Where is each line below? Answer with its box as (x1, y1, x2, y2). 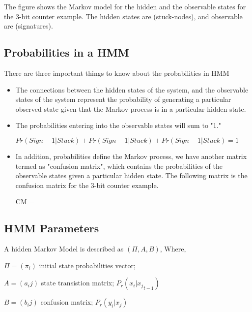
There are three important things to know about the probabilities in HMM (4, 67, 229, 78)
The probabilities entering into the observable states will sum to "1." (15, 120, 221, 130)
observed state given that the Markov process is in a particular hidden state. (15, 103, 246, 114)
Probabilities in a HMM (4, 45, 129, 60)
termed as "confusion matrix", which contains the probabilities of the (15, 160, 223, 171)
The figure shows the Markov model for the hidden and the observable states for (4, 1, 246, 11)
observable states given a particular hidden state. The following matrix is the (15, 170, 248, 181)
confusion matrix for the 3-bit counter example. (15, 180, 159, 190)
